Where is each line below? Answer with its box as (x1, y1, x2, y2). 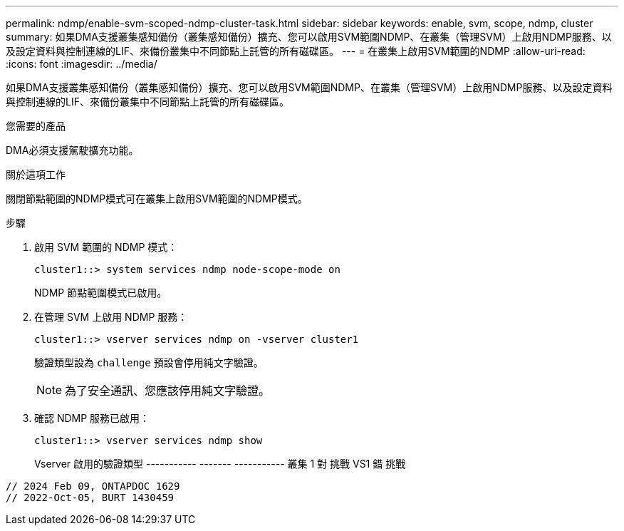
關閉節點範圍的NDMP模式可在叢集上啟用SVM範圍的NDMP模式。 (6, 192, 308, 205)
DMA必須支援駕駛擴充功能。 (6, 144, 139, 156)
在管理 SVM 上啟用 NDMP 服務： (34, 311, 188, 323)
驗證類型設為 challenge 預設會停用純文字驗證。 (34, 356, 264, 368)
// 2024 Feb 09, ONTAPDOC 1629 (6, 480, 180, 492)
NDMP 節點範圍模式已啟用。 (34, 287, 167, 299)
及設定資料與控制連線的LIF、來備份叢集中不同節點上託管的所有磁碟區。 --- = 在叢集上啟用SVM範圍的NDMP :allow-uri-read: (6, 45, 586, 57)
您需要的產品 (6, 120, 66, 132)
